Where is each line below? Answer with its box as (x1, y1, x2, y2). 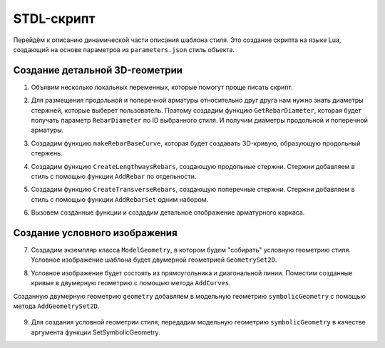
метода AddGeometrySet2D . (13, 302, 100, 310)
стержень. (31, 149, 63, 158)
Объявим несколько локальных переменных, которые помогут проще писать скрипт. (31, 83, 293, 91)
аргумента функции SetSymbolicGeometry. (31, 328, 160, 337)
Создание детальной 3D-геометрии (13, 64, 183, 76)
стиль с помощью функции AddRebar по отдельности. (31, 172, 197, 180)
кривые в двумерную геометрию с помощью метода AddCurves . (31, 279, 231, 287)
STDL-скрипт (13, 11, 96, 26)
